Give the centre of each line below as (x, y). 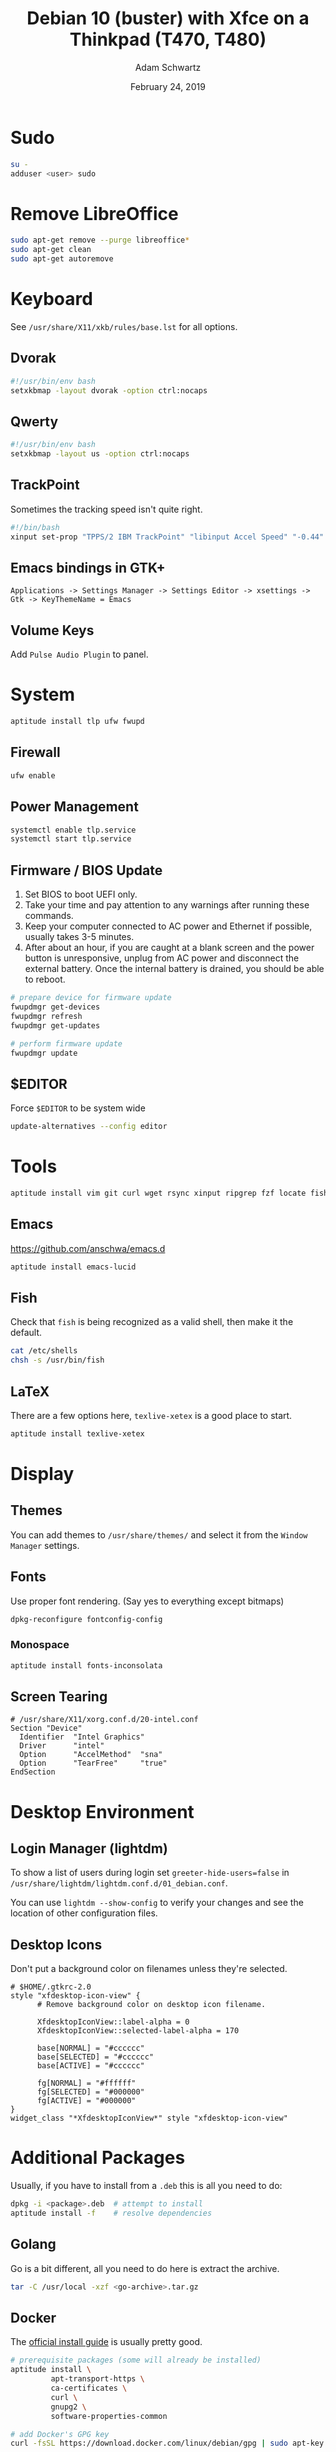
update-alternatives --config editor (89, 1127)
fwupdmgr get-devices (55, 1007)
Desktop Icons (56, 1944)
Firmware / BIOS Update (86, 870)
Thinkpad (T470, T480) (168, 39)
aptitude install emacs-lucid (73, 1267)
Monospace (40, 1645)
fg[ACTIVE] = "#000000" (86, 2101)
